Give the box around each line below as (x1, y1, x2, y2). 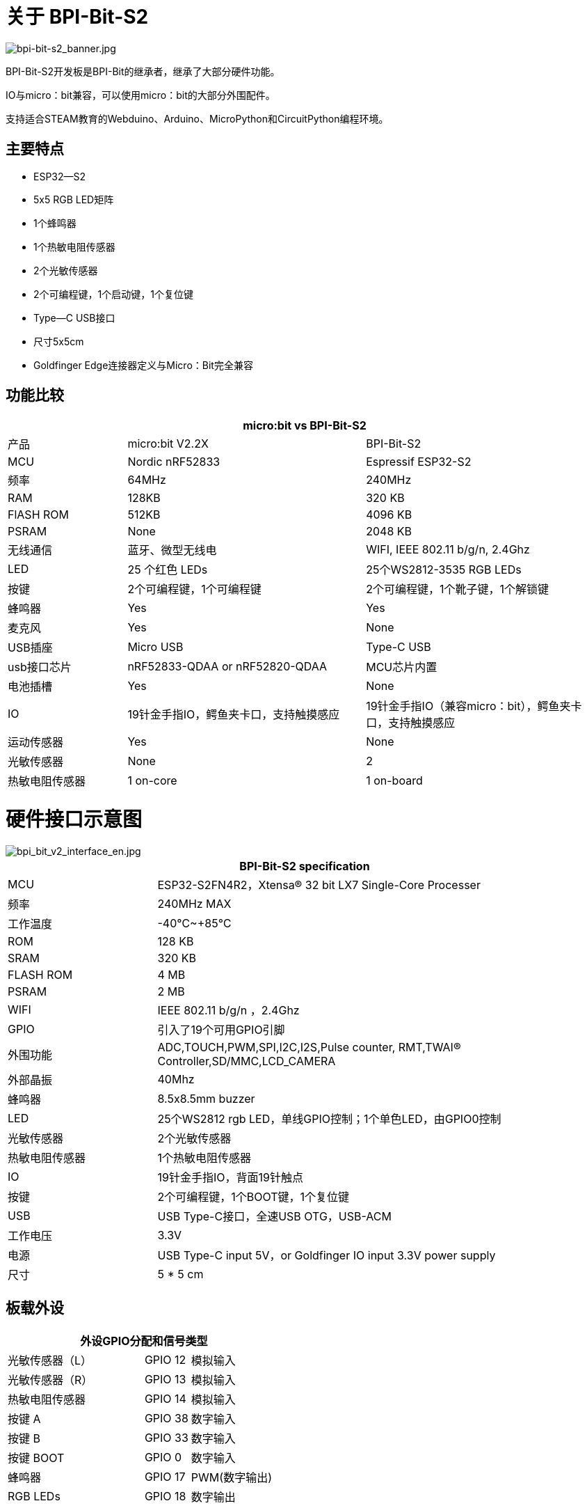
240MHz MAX (157, 896, 232, 911)
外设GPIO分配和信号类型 (80, 1333, 208, 1348)
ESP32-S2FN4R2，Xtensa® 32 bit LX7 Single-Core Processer (157, 877, 481, 892)
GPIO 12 (144, 1352, 186, 1367)
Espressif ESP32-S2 (366, 455, 472, 469)
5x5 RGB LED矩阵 (33, 193, 114, 205)
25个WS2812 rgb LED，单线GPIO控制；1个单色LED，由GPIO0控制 (157, 1111, 501, 1126)
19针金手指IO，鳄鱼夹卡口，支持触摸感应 (127, 707, 340, 722)
